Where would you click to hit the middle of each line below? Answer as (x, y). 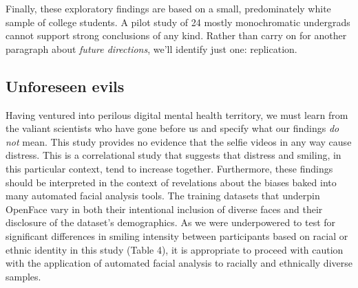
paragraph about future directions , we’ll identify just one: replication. (151, 48)
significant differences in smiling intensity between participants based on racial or (177, 235)
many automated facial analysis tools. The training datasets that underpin (163, 196)
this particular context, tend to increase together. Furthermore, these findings (169, 168)
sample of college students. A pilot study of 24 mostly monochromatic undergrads (178, 22)
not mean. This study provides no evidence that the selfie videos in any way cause (179, 141)
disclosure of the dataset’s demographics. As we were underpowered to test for (171, 222)
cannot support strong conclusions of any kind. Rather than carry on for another (176, 35)
